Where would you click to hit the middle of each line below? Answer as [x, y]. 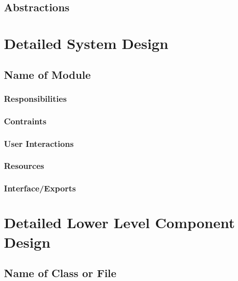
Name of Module [47, 74]
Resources [24, 166]
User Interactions [39, 143]
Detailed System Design [86, 43]
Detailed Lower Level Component [119, 222]
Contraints [25, 121]
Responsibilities [35, 98]
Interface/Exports [40, 188]
